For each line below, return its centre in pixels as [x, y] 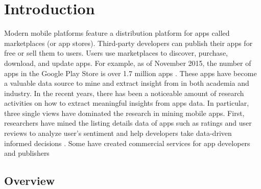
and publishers [27, 153]
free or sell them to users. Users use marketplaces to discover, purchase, [116, 53]
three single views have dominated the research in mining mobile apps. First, [124, 113]
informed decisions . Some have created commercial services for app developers [127, 143]
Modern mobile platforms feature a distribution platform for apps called [117, 33]
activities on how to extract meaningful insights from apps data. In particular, [127, 103]
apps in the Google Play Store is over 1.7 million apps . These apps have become [130, 73]
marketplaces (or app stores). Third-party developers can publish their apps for [128, 43]
